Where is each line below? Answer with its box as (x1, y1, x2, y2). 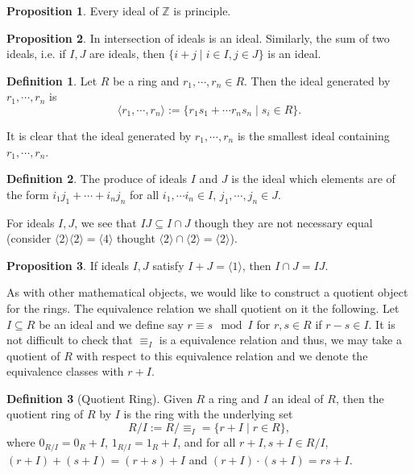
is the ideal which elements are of (231, 170, 395, 187)
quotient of (6, 347, 60, 364)
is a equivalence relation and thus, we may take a (159, 331, 402, 348)
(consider (6, 230, 52, 247)
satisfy (152, 256, 184, 273)
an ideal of (271, 389, 324, 406)
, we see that (74, 214, 137, 231)
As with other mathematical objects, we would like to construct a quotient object (6, 284, 408, 301)
